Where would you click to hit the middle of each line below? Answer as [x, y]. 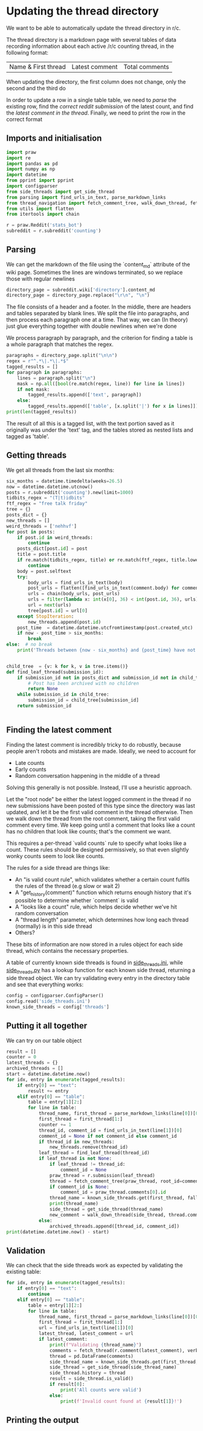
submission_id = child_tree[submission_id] [83, 700]
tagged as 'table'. [28, 436]
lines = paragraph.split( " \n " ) [56, 378]
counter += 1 [55, 1125]
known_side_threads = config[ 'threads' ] [58, 1007]
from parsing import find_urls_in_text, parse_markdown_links [86, 197]
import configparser [32, 186]
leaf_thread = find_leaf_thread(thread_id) [94, 1153]
